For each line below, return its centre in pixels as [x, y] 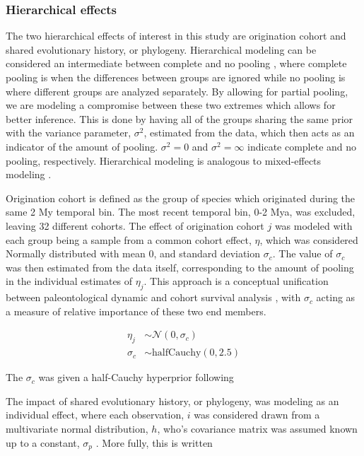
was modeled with [313, 225]
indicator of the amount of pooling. [82, 146]
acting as [336, 297]
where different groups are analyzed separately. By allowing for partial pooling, [177, 91]
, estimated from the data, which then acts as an [249, 133]
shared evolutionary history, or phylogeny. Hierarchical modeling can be [161, 49]
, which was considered [309, 239]
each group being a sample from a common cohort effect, [129, 239]
